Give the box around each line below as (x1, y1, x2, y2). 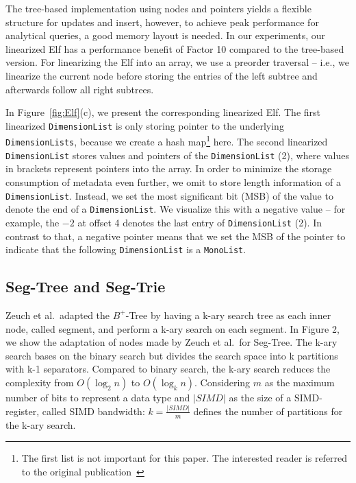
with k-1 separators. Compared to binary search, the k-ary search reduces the (5, 362, 331, 376)
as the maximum (264, 375, 335, 389)
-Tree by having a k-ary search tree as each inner (125, 307, 331, 322)
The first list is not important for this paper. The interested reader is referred (21, 451, 348, 465)
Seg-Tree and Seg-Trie (5, 276, 166, 297)
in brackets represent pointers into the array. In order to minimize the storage (5, 161, 332, 176)
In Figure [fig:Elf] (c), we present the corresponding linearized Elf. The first (5, 105, 320, 119)
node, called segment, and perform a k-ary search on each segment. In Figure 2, (5, 321, 340, 335)
